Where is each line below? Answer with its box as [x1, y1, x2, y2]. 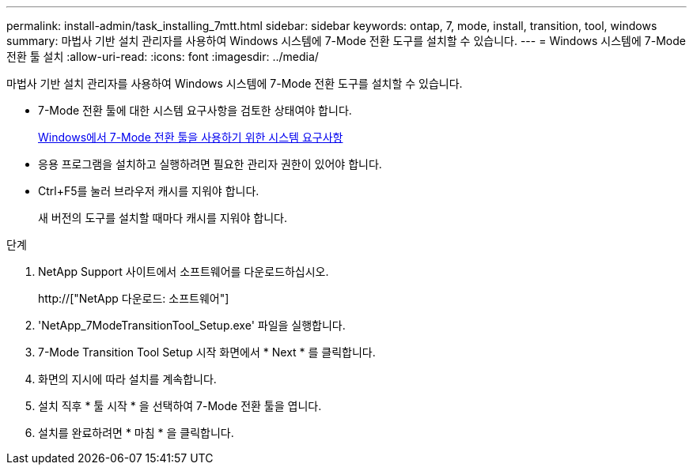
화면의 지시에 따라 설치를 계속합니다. [38, 372, 217, 386]
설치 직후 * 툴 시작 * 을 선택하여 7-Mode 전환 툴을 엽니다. [38, 399, 322, 413]
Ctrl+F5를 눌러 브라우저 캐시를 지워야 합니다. [38, 184, 259, 198]
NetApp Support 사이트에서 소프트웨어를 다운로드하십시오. [38, 265, 329, 278]
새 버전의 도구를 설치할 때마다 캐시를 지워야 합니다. [38, 211, 287, 224]
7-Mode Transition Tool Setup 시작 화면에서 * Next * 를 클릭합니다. [38, 345, 376, 359]
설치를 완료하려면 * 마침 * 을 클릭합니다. [38, 426, 234, 439]
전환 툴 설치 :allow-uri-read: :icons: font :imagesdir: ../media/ [6, 50, 319, 63]
